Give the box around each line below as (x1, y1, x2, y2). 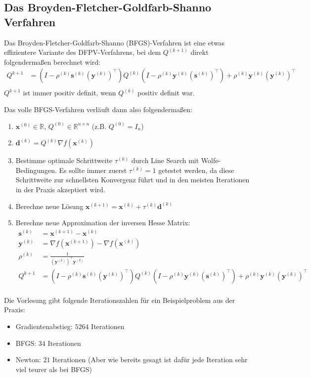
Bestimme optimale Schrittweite (15, 155, 113, 166)
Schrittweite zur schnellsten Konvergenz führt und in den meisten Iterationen (15, 174, 250, 185)
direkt (190, 47, 209, 57)
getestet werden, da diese (158, 165, 234, 175)
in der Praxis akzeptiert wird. (15, 184, 105, 194)
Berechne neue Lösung (15, 201, 84, 211)
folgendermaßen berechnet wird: (4, 56, 100, 67)
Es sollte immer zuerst (59, 165, 127, 175)
